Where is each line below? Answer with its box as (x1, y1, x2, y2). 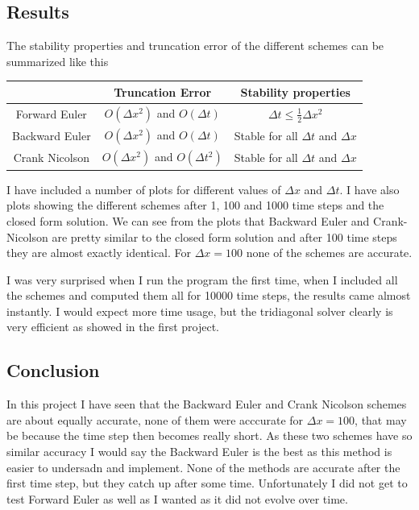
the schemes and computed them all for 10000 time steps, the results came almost (6, 287, 411, 304)
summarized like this (6, 52, 109, 69)
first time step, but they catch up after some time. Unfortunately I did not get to (6, 475, 408, 491)
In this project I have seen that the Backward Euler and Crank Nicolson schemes (6, 396, 407, 413)
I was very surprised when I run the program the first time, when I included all (6, 271, 398, 288)
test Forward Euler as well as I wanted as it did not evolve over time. (6, 490, 348, 507)
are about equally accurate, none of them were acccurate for (6, 411, 304, 428)
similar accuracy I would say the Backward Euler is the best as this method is (6, 443, 392, 460)
